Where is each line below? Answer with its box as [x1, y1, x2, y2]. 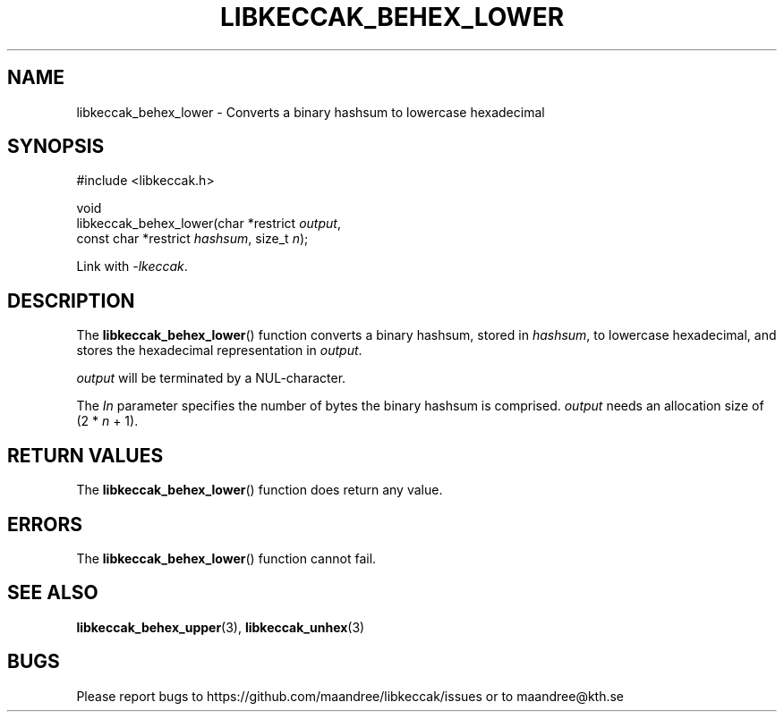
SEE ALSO [7, 581, 98, 605]
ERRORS [7, 512, 83, 536]
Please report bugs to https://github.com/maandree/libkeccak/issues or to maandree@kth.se [76, 688, 625, 704]
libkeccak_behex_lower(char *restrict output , [76, 216, 341, 232]
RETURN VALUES [7, 444, 164, 467]
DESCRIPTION [7, 289, 135, 312]
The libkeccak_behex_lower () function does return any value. [76, 482, 443, 498]
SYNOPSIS [7, 135, 105, 158]
